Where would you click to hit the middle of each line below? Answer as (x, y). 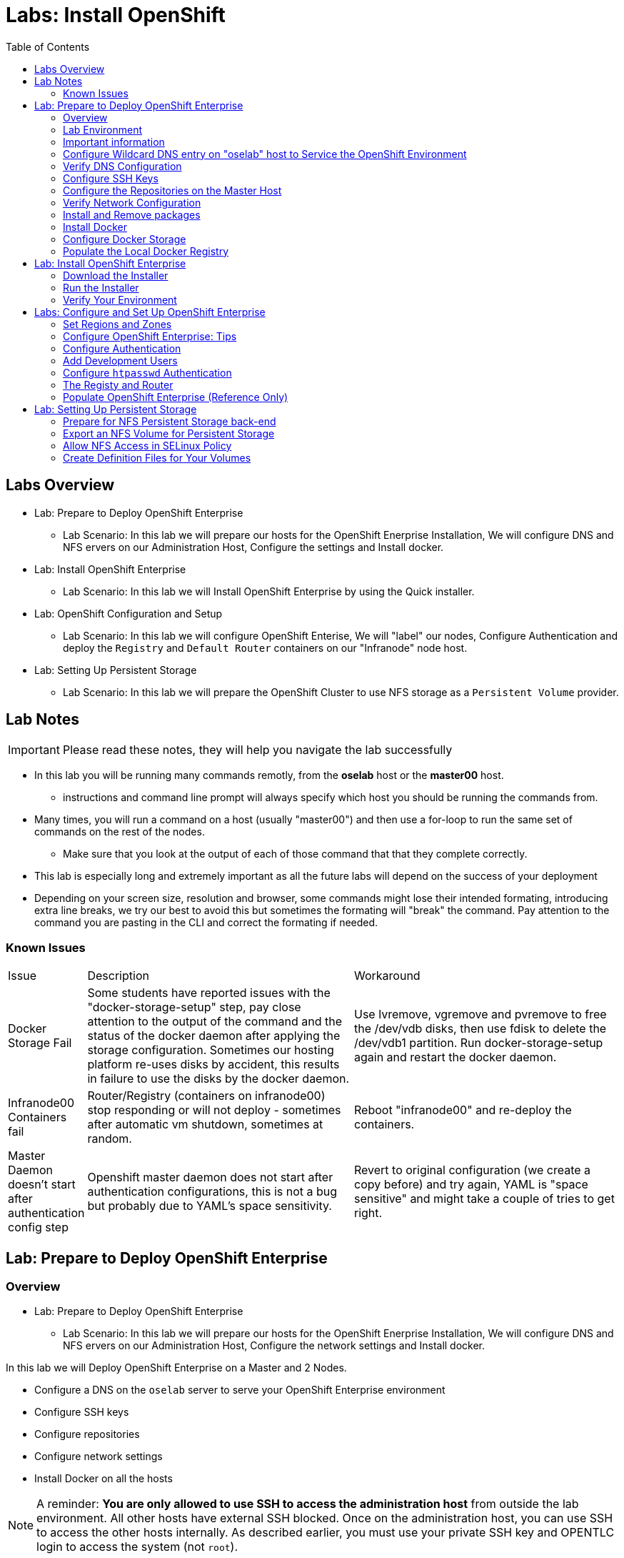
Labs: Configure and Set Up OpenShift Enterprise (150, 312)
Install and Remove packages (132, 214)
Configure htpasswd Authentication (147, 372)
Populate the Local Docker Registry (146, 251)
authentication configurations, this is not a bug (212, 1192)
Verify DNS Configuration (122, 166)
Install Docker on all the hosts (104, 1479)
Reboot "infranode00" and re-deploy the (463, 1110)
